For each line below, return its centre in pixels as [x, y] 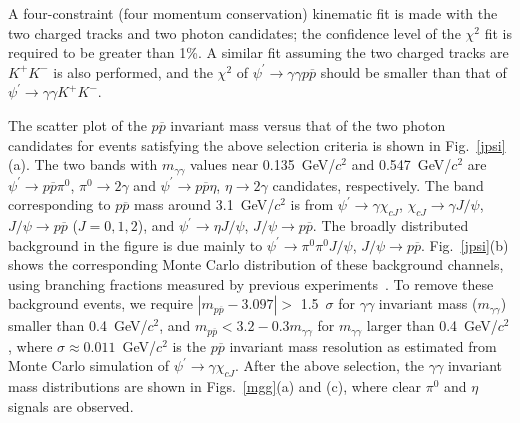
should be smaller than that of [413, 71]
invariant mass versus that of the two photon [308, 124]
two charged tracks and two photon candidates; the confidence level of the [234, 32]
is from [312, 204]
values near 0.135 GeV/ [262, 164]
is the [189, 345]
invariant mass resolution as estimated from [363, 345]
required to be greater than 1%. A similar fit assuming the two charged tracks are [258, 52]
